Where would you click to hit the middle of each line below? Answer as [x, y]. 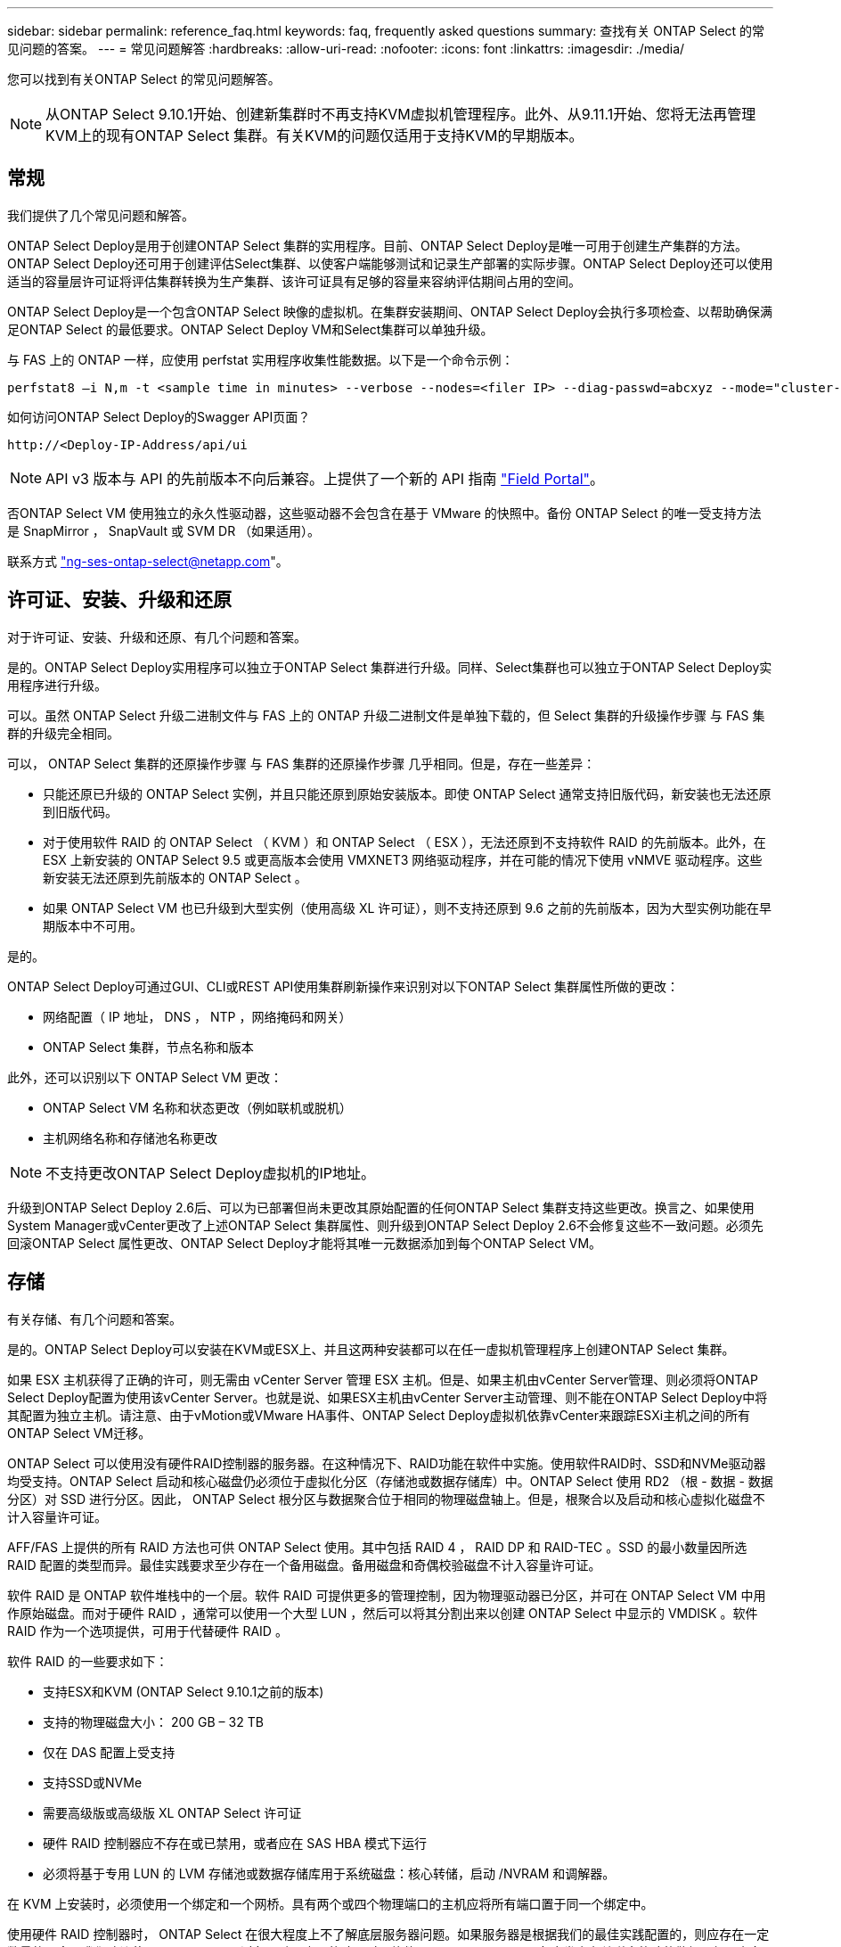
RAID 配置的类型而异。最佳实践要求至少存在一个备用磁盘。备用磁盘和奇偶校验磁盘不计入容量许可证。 [304, 1565]
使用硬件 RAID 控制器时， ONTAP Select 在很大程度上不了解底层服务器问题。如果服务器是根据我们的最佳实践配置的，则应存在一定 [388, 1934]
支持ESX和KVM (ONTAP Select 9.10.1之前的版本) [184, 1691]
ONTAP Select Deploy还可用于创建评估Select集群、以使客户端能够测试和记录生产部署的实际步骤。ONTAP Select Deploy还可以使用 [390, 263]
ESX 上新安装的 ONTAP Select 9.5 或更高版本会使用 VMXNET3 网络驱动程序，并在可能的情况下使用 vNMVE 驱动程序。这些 [403, 859]
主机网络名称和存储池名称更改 [130, 1138]
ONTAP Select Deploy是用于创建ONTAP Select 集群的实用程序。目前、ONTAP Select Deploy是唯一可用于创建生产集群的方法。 [377, 245]
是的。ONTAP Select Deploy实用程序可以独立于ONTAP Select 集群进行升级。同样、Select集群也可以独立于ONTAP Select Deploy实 [390, 667]
